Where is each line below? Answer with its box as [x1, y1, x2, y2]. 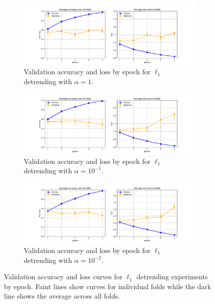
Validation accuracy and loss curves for [4, 271, 123, 282]
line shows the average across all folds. [4, 291, 120, 301]
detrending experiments [136, 271, 208, 282]
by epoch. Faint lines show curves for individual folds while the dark [4, 281, 211, 291]
